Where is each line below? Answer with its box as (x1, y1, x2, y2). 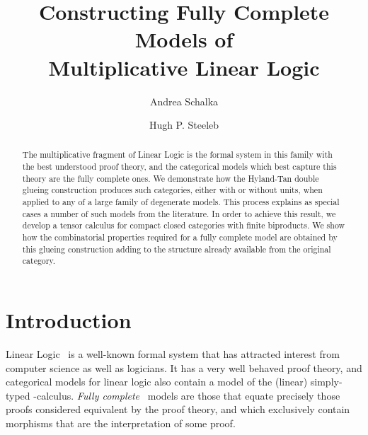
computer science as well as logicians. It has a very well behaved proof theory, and (6, 360, 362, 375)
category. (22, 255, 56, 267)
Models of (134, 25, 234, 54)
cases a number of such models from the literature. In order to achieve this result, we (22, 207, 336, 219)
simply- (310, 374, 343, 389)
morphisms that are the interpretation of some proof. (6, 415, 236, 430)
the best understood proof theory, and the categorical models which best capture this (22, 161, 337, 173)
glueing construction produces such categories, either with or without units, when (22, 184, 323, 196)
